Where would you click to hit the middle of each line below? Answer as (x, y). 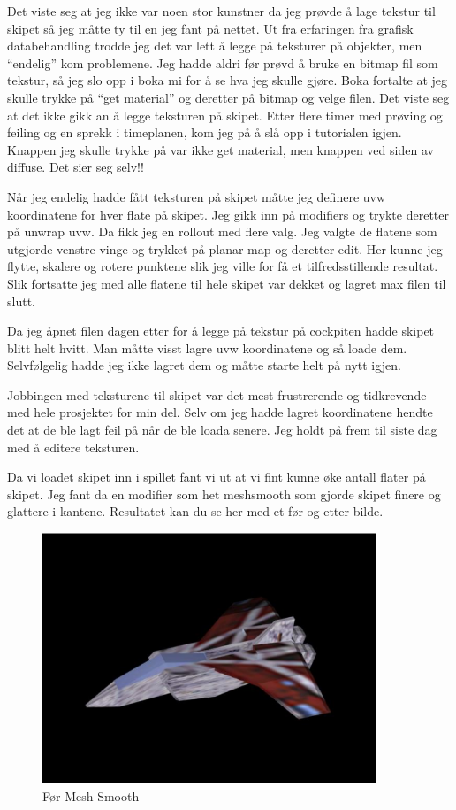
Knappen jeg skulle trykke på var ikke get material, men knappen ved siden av (220, 149)
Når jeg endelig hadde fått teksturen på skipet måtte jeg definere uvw (197, 196)
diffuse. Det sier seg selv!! (76, 167)
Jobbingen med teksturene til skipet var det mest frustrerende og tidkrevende (217, 394)
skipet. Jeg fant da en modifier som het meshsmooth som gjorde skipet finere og (224, 494)
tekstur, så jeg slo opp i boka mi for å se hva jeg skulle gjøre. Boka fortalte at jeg (228, 80)
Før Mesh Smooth (91, 796)
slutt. (21, 301)
